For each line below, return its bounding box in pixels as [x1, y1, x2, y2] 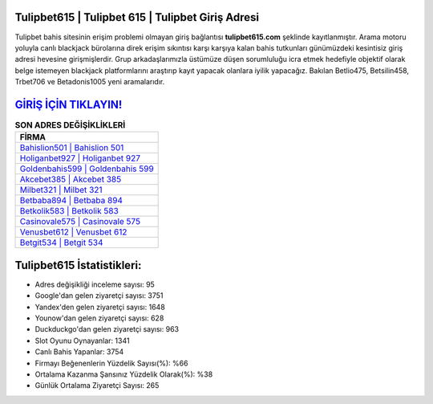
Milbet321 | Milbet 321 [19, 185, 103, 196]
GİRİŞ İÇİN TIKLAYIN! [14, 97, 123, 112]
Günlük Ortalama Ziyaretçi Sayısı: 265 [34, 381, 160, 390]
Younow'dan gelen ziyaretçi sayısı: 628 [34, 313, 164, 323]
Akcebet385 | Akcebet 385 [19, 173, 122, 185]
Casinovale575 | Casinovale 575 [19, 216, 140, 227]
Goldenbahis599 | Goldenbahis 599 [19, 163, 154, 174]
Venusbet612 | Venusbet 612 [19, 226, 127, 238]
